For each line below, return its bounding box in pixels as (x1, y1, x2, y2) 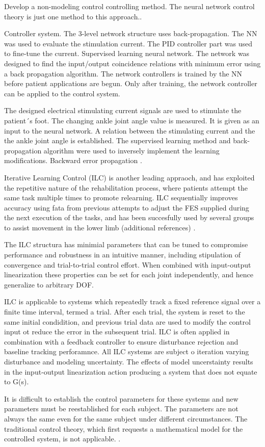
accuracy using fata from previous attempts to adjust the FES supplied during (4, 202, 249, 213)
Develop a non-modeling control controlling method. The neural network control (4, 1, 255, 11)
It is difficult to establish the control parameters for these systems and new (4, 393, 238, 404)
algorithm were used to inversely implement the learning (43, 145, 220, 155)
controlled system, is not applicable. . (4, 433, 121, 444)
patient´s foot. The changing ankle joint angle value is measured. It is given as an (4, 115, 259, 125)
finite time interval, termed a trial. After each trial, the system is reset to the (4, 306, 245, 317)
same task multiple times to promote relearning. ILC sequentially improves (4, 192, 238, 203)
